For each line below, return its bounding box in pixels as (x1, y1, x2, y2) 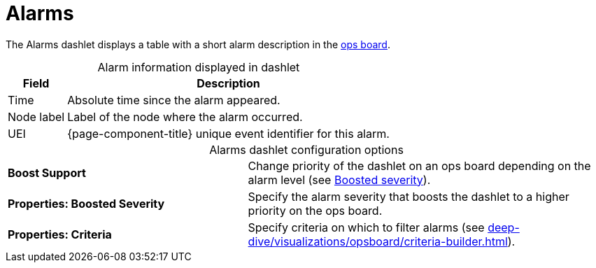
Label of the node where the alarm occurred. (67, 109, 303, 124)
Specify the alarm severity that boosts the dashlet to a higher (248, 189, 569, 204)
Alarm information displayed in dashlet (97, 59, 300, 74)
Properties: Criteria (8, 227, 112, 241)
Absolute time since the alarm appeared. (67, 92, 281, 107)
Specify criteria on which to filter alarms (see (248, 220, 485, 234)
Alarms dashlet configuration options (209, 142, 404, 157)
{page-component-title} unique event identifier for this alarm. (67, 126, 390, 141)
